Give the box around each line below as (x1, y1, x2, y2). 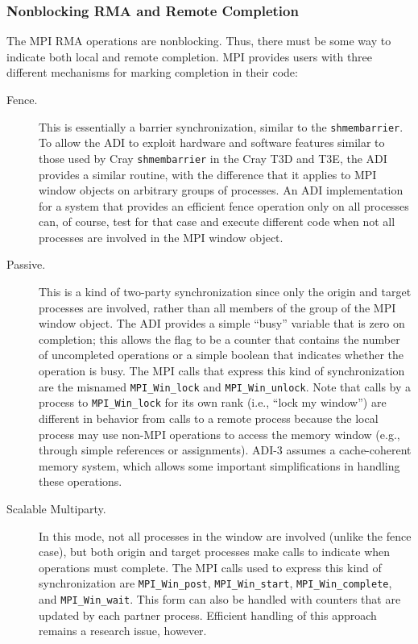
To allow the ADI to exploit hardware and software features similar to (39, 134, 385, 151)
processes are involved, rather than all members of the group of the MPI (39, 299, 396, 316)
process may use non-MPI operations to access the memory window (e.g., (39, 425, 400, 442)
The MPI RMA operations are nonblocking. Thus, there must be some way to (6, 32, 391, 49)
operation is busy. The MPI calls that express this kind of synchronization (39, 362, 405, 379)
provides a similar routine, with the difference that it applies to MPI (39, 165, 377, 182)
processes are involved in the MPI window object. (39, 228, 283, 245)
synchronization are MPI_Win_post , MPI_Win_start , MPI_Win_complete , (39, 575, 392, 592)
